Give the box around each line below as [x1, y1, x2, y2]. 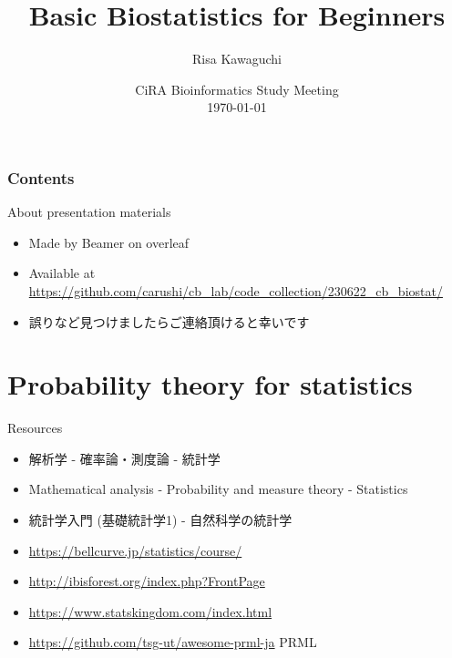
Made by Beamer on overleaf [28, 232, 190, 252]
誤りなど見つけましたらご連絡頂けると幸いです [28, 312, 310, 331]
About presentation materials [7, 202, 171, 221]
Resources [7, 418, 63, 437]
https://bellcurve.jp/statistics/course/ [28, 540, 242, 560]
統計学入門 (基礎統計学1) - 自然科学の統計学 [28, 510, 293, 529]
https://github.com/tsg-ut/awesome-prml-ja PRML [28, 632, 317, 652]
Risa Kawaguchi [192, 49, 282, 68]
